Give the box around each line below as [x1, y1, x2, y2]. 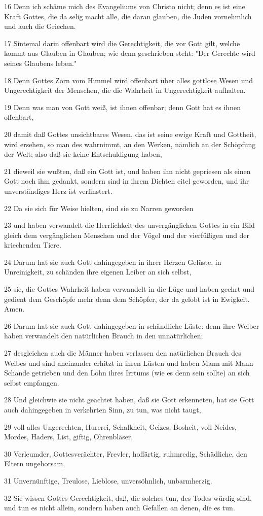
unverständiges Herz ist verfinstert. [4, 185, 112, 196]
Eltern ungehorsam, [4, 458, 65, 469]
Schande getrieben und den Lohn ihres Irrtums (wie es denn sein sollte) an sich [4, 367, 250, 378]
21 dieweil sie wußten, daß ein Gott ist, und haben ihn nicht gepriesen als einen [4, 165, 251, 176]
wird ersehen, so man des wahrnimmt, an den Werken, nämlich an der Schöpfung [4, 139, 256, 149]
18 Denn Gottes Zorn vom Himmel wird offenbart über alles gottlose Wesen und [4, 75, 253, 85]
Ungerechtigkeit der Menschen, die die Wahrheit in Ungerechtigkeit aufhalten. [4, 85, 246, 95]
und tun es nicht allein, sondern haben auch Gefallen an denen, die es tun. [4, 502, 235, 513]
